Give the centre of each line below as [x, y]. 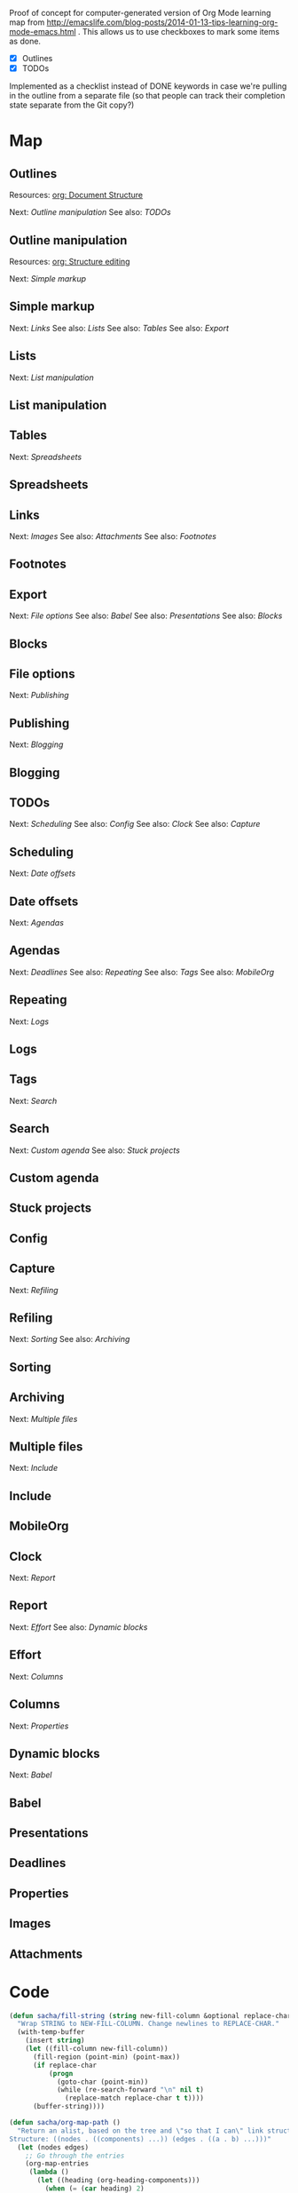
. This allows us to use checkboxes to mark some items [179, 32]
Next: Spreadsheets [46, 457]
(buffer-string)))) [68, 2107]
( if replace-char [65, 2065]
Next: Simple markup [48, 278]
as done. [25, 41]
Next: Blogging [36, 744]
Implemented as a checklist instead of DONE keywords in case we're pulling [148, 86]
